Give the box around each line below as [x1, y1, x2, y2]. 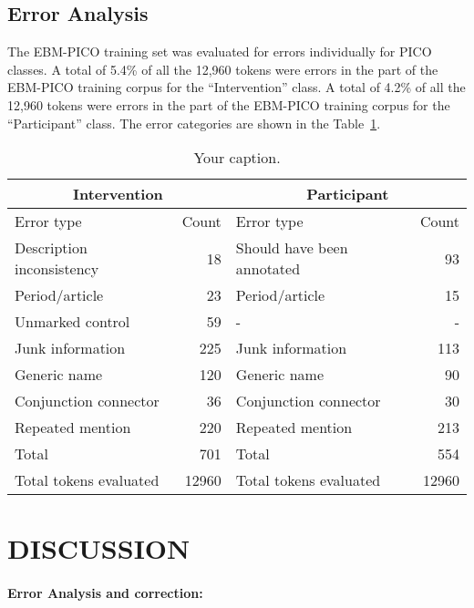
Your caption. [193, 147, 281, 169]
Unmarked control [15, 311, 130, 333]
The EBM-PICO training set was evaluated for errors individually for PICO [7, 42, 432, 61]
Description [15, 237, 88, 259]
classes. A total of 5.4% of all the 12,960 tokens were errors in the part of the [7, 59, 438, 78]
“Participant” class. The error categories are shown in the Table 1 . [7, 113, 381, 132]
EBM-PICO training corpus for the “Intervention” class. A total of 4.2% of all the [7, 77, 466, 97]
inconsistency [15, 258, 99, 280]
